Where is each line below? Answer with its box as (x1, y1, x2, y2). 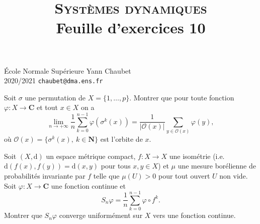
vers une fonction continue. (153, 210, 236, 220)
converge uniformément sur (59, 210, 143, 220)
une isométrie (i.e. (169, 150, 225, 161)
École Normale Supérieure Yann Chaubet (4, 65, 131, 76)
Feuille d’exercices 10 (56, 17, 206, 38)
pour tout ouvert (158, 170, 210, 181)
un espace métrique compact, (46, 150, 136, 161)
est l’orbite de (100, 134, 143, 144)
